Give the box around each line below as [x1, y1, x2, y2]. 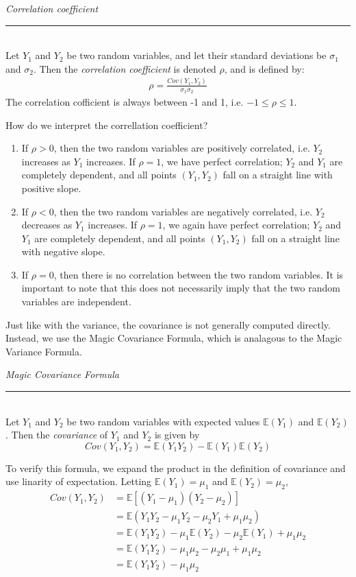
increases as [21, 154, 71, 168]
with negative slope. [21, 244, 105, 259]
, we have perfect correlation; [161, 154, 283, 168]
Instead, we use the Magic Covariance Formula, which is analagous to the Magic [5, 331, 342, 345]
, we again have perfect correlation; [162, 217, 310, 232]
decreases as [21, 217, 73, 232]
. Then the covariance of [5, 427, 108, 442]
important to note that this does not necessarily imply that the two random [21, 281, 340, 295]
